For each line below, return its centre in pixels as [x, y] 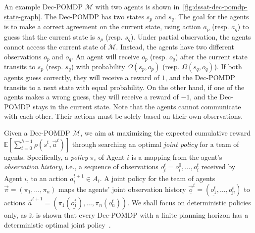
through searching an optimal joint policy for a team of [155, 144]
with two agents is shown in [137, 6]
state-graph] [22, 16]
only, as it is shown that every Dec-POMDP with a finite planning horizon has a [126, 214]
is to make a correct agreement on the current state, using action [102, 26]
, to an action [47, 178]
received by [218, 166]
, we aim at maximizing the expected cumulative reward [166, 132]
